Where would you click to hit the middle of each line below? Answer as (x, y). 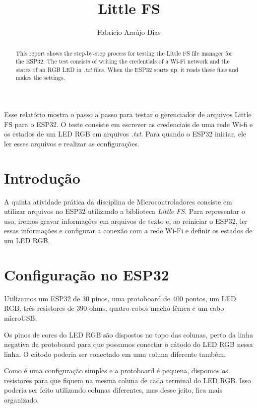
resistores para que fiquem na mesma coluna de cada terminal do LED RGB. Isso (128, 380)
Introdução (42, 177)
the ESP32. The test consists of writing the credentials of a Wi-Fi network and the (123, 61)
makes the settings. (40, 78)
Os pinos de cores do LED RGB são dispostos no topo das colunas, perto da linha (128, 334)
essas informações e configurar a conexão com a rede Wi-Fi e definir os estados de (128, 231)
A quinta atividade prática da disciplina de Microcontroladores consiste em (118, 201)
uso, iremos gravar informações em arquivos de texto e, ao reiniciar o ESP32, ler (126, 221)
